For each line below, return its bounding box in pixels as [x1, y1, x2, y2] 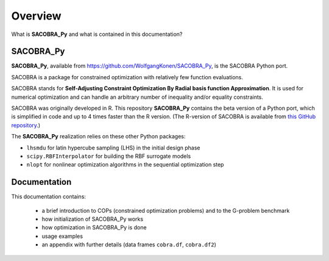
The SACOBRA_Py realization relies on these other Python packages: [11, 133, 186, 140]
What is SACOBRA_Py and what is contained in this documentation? [11, 30, 183, 38]
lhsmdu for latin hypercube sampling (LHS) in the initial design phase [26, 144, 200, 151]
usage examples [41, 232, 83, 240]
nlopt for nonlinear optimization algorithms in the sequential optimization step [26, 161, 224, 168]
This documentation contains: [11, 193, 87, 201]
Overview [11, 9, 62, 23]
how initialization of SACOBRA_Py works [41, 215, 143, 223]
